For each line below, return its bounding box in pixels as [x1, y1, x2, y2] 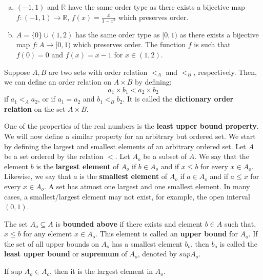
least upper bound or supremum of [4, 248, 127, 259]
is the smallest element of [79, 171, 168, 182]
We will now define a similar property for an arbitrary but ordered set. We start [4, 130, 256, 141]
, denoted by [137, 248, 177, 259]
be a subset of [143, 151, 187, 162]
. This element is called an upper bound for [95, 228, 238, 239]
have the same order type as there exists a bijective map [68, 2, 245, 12]
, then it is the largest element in [49, 266, 153, 276]
